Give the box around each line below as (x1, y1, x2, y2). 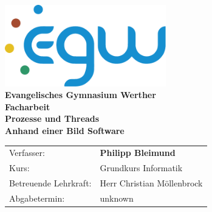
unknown (100, 191, 134, 204)
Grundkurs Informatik (100, 161, 183, 174)
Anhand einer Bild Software (5, 124, 125, 136)
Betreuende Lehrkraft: (9, 176, 92, 189)
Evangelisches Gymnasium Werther (5, 88, 156, 101)
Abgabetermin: (9, 191, 65, 204)
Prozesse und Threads (5, 112, 100, 125)
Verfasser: (9, 146, 45, 159)
